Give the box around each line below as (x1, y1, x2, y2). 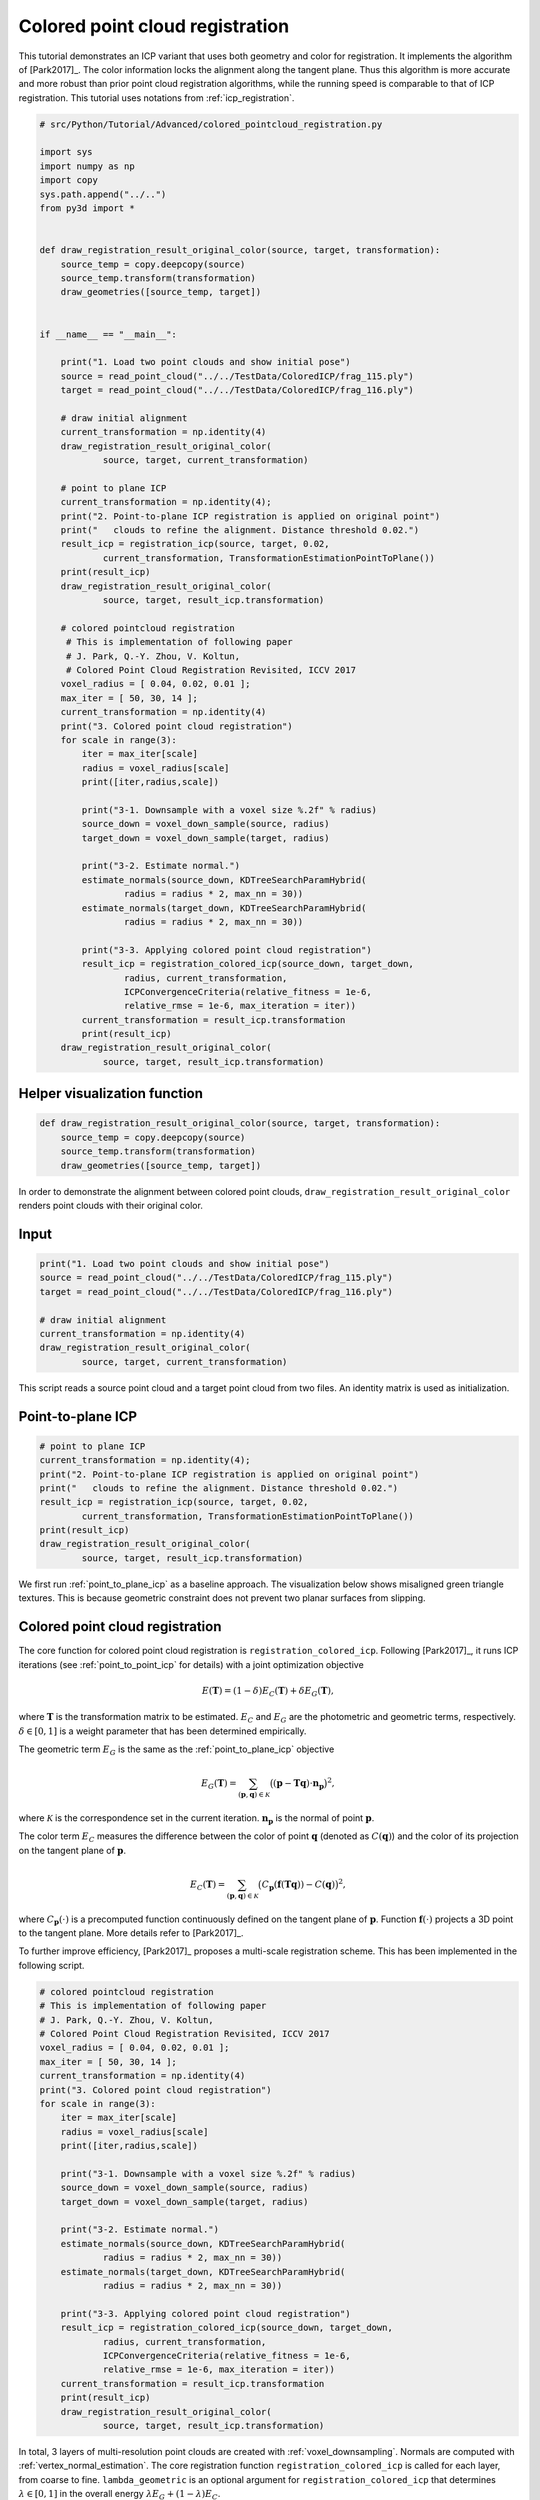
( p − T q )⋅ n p (273, 1778, 325, 1791)
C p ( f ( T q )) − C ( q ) (261, 1878, 335, 1892)
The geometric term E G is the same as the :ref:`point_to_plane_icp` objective (18, 1743, 335, 1757)
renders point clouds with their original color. (18, 1200, 204, 1212)
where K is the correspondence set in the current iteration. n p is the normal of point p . (18, 1811, 375, 1826)
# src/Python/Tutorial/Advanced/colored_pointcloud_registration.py (39, 118, 383, 130)
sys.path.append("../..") (39, 188, 167, 200)
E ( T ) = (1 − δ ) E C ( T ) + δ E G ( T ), (201, 1685, 334, 1699)
